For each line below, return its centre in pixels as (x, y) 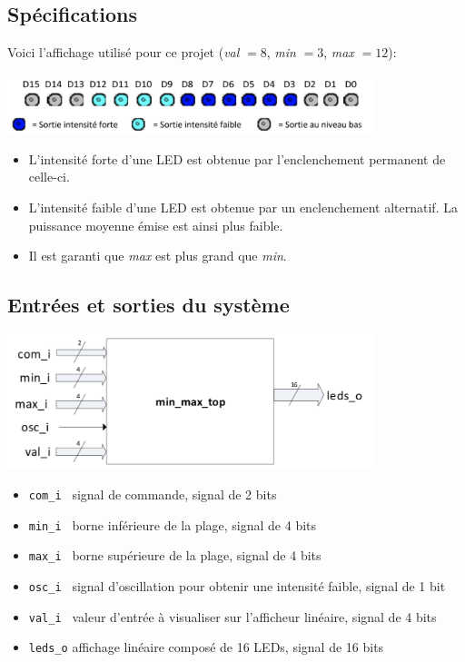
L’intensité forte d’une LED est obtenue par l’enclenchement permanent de (237, 158)
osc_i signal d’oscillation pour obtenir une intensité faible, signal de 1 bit (237, 585)
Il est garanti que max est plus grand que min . (158, 256)
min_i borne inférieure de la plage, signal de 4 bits (173, 524)
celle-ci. (49, 177)
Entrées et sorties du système (148, 305)
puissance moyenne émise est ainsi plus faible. (156, 225)
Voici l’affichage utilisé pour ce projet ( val (124, 52)
